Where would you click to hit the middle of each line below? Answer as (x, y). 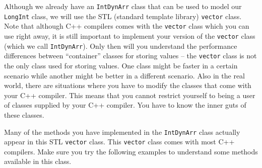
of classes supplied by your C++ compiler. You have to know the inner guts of (125, 105)
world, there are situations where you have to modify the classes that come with (128, 85)
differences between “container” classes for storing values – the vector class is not (130, 56)
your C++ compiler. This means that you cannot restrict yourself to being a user (130, 95)
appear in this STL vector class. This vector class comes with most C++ (119, 142)
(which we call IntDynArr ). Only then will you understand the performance (121, 46)
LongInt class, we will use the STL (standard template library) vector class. (123, 16)
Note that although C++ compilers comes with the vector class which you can (127, 26)
